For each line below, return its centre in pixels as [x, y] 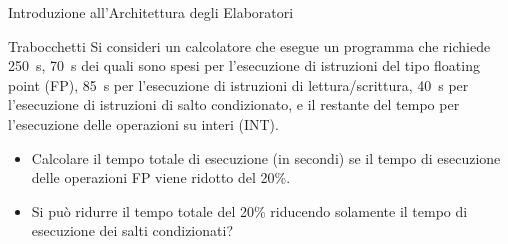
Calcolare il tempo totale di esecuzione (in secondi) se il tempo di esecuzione [266, 157]
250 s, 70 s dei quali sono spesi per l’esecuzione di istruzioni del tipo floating [244, 65]
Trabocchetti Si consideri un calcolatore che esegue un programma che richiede [249, 45]
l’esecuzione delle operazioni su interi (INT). [143, 123]
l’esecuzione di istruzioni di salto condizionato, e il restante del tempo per [234, 104]
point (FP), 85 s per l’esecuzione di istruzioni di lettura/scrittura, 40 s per [238, 84]
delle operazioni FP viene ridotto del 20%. [161, 177]
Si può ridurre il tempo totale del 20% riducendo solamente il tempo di [249, 210]
